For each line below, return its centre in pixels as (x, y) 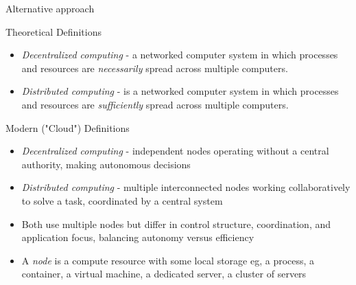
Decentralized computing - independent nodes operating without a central (175, 151)
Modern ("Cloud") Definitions (68, 127)
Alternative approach (50, 8)
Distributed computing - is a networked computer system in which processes (180, 91)
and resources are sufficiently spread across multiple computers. (155, 104)
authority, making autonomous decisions (106, 164)
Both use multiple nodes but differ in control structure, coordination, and (176, 224)
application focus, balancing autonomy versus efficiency (138, 237)
